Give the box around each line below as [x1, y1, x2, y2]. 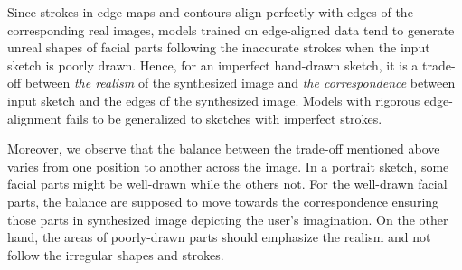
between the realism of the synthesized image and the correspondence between [24, 73, 456, 92]
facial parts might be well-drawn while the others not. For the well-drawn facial [7, 174, 448, 193]
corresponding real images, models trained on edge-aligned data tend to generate [7, 20, 455, 39]
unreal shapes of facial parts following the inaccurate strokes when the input [7, 38, 430, 57]
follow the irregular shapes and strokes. [7, 245, 224, 264]
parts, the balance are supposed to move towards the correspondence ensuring [7, 191, 439, 210]
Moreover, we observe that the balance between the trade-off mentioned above [7, 139, 440, 158]
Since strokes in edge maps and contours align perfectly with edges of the [7, 3, 413, 21]
